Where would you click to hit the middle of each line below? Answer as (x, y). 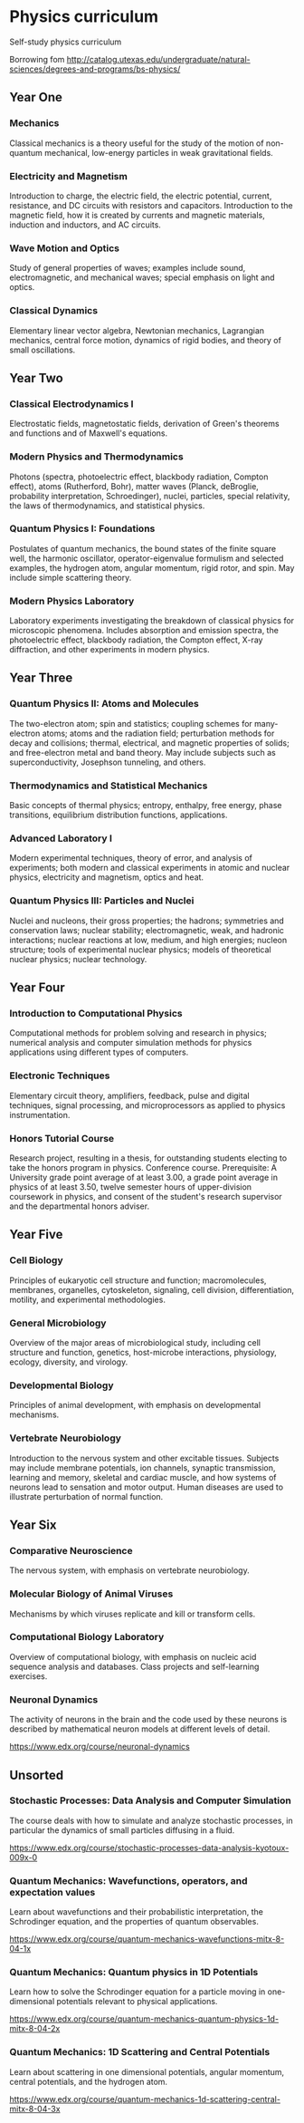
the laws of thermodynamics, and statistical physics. (107, 506)
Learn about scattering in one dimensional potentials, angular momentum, (147, 2071)
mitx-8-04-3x (35, 2109)
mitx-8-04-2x (35, 2029)
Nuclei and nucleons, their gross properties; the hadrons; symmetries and (147, 921)
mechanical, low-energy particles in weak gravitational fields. (159, 152)
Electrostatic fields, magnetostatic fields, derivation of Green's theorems (144, 424)
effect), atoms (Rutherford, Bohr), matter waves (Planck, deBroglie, (134, 486)
